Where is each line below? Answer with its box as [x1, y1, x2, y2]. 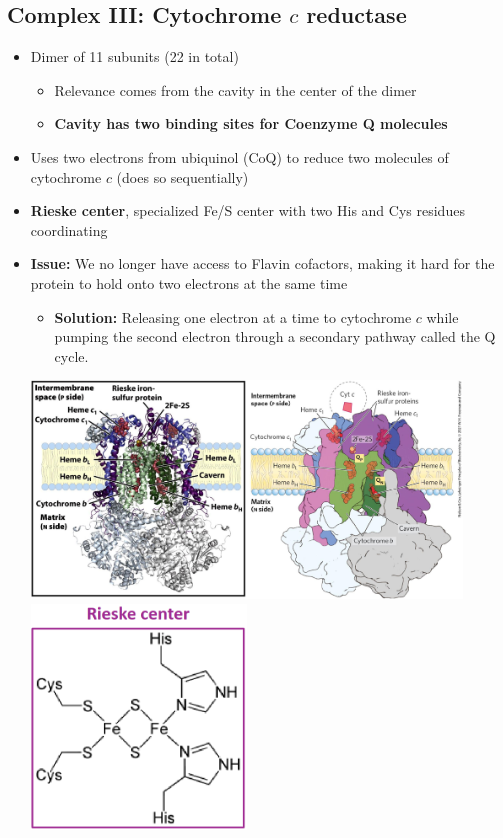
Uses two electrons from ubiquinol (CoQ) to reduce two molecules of [30, 146, 449, 167]
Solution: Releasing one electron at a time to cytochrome [54, 306, 412, 327]
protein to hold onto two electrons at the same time [30, 272, 348, 293]
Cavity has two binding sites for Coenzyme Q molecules [54, 113, 448, 134]
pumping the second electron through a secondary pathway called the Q [54, 326, 496, 347]
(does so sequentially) [116, 166, 249, 187]
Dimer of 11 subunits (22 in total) [30, 46, 239, 67]
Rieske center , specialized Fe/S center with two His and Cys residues [30, 200, 465, 221]
